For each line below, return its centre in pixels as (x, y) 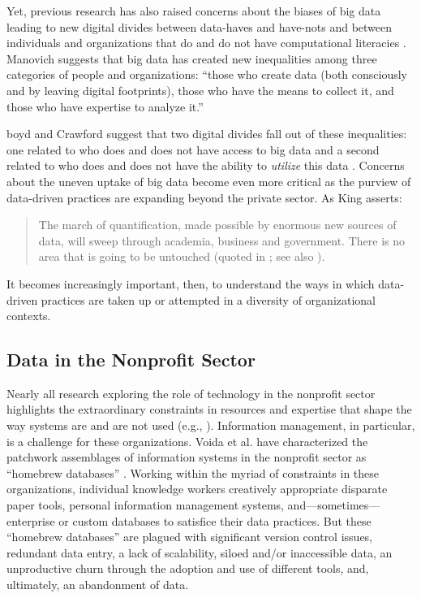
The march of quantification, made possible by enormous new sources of (217, 225)
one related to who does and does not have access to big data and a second (193, 149)
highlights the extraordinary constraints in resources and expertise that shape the (209, 409)
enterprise (31, 520)
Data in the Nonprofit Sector (131, 360)
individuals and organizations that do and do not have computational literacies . (206, 43)
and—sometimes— (334, 505)
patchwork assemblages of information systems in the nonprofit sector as (187, 457)
